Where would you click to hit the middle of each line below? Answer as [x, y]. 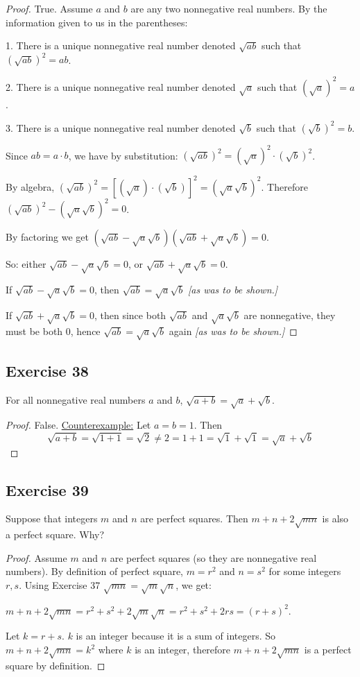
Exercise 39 [47, 489]
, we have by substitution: [123, 155]
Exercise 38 [47, 370]
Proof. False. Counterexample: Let [78, 425]
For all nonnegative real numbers [76, 399]
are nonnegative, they [290, 315]
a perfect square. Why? [55, 534]
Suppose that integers [52, 519]
